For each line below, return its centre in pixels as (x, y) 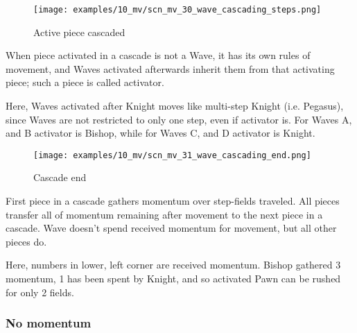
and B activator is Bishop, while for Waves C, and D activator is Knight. (160, 133)
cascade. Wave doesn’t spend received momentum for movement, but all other (171, 228)
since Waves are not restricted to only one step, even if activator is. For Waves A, (179, 119)
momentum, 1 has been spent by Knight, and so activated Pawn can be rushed (173, 279)
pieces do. (26, 241)
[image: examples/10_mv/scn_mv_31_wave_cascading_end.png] (172, 155)
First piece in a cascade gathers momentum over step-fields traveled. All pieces (173, 201)
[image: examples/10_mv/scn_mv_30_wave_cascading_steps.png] (177, 10)
